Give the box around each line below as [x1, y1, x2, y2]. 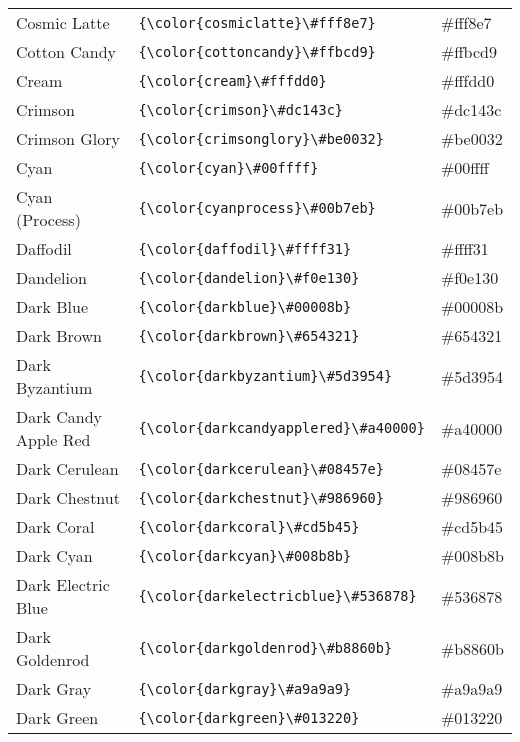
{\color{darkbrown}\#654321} [138, 327, 360, 344]
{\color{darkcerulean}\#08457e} [138, 460, 384, 477]
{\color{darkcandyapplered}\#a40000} [138, 420, 425, 436]
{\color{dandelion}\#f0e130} [138, 269, 360, 286]
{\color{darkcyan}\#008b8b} [138, 547, 352, 564]
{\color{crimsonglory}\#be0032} [138, 130, 384, 147]
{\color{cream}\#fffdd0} [138, 72, 327, 89]
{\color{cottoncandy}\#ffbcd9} [138, 43, 376, 60]
